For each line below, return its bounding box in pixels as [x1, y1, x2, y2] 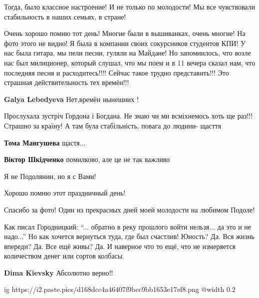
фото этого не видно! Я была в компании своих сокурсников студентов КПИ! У [4, 37, 246, 48]
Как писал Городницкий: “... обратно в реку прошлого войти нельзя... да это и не [4, 221, 252, 231]
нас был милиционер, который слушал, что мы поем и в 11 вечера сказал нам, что [4, 57, 256, 67]
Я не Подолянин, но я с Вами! [4, 170, 96, 181]
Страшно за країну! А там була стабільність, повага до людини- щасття [4, 120, 222, 130]
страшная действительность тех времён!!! [4, 77, 129, 87]
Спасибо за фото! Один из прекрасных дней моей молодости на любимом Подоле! [4, 204, 255, 214]
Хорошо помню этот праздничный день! [4, 187, 126, 198]
